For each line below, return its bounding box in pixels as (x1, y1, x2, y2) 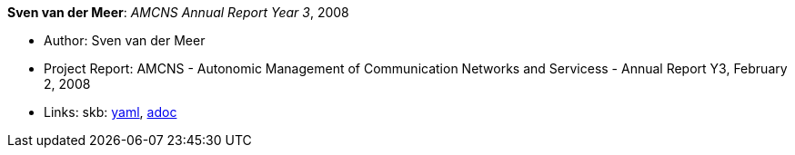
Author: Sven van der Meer (44, 33, 206, 48)
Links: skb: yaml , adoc (44, 104, 177, 120)
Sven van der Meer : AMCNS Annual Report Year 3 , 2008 (7, 5, 349, 20)
